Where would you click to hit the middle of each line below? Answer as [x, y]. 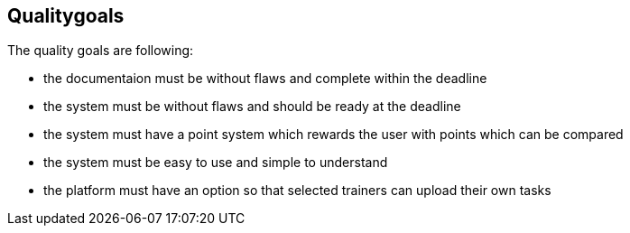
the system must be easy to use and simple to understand [216, 163]
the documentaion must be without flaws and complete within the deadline [265, 79]
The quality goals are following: [101, 51]
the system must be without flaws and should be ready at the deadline [252, 107]
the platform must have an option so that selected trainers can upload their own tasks [297, 191]
